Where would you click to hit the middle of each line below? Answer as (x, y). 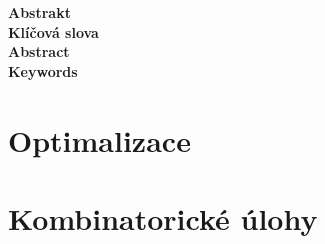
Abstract (39, 51)
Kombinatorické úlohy (163, 217)
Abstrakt (39, 12)
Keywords (43, 70)
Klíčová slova (53, 31)
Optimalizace (99, 139)
